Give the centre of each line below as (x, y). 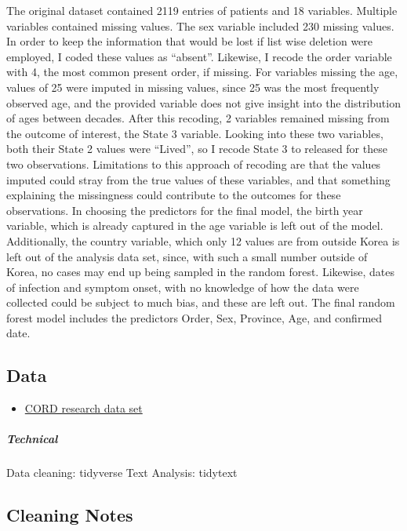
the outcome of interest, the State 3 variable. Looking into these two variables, (195, 133)
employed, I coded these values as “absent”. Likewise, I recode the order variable (199, 56)
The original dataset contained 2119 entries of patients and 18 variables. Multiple (202, 10)
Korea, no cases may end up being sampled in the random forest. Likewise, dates (201, 272)
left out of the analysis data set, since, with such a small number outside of (187, 256)
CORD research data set (84, 408)
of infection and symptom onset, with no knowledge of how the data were (183, 287)
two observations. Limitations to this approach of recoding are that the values (194, 164)
